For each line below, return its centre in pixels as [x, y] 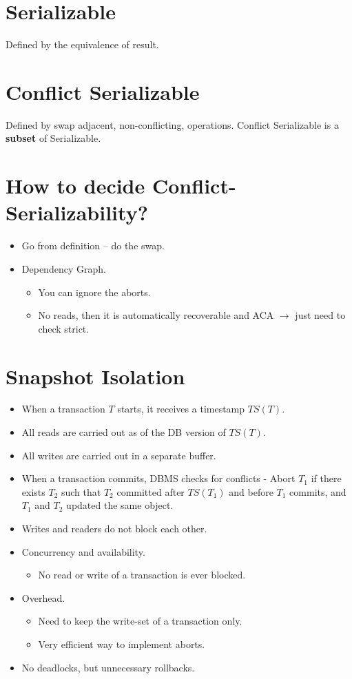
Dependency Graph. [64, 268]
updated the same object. [120, 505]
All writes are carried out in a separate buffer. [119, 455]
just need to [320, 315]
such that [81, 491]
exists [33, 491]
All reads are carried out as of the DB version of [124, 432]
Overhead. [43, 597]
